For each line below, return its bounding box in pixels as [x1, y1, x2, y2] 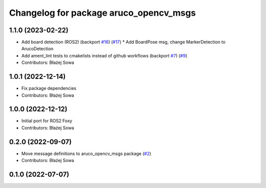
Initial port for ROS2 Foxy [21, 118, 72, 124]
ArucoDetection [21, 46, 54, 52]
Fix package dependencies [21, 85, 76, 91]
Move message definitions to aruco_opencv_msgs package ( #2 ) [21, 150, 151, 157]
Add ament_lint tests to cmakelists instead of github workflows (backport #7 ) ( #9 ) [21, 53, 187, 58]
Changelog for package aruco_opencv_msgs [9, 7, 196, 18]
